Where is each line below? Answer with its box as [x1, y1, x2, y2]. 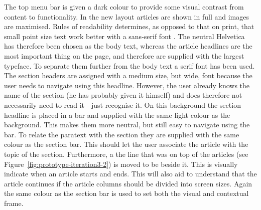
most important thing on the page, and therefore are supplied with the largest [4, 50, 244, 61]
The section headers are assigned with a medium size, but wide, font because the [4, 70, 252, 81]
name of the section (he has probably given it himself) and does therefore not [4, 90, 242, 100]
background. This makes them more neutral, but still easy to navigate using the [4, 119, 250, 130]
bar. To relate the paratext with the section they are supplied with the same [4, 129, 239, 139]
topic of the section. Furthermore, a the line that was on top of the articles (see [4, 148, 248, 159]
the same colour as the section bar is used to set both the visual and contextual [4, 188, 249, 198]
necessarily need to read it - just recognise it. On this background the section [4, 99, 241, 110]
